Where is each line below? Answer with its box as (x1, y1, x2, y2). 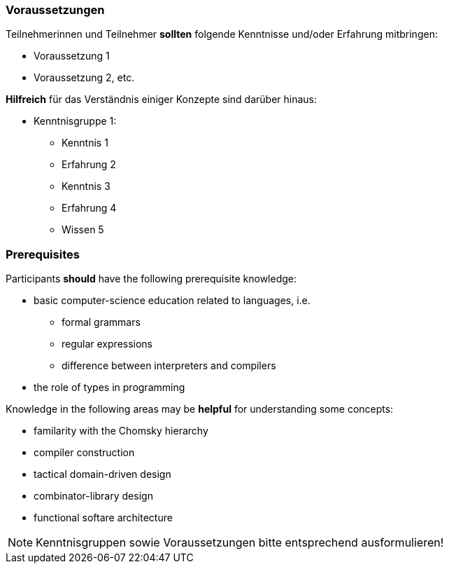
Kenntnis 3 (62, 180, 111, 193)
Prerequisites (6, 247, 80, 261)
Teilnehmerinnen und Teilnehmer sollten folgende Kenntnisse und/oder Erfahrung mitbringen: (6, 28, 438, 41)
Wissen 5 (62, 224, 104, 236)
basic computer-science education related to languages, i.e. (34, 294, 311, 307)
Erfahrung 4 (62, 202, 117, 214)
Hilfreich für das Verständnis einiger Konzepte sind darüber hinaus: (6, 93, 318, 106)
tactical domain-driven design (34, 468, 171, 481)
